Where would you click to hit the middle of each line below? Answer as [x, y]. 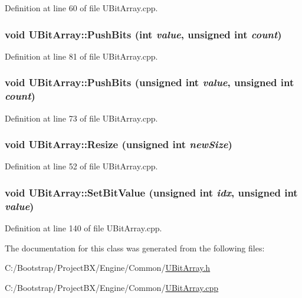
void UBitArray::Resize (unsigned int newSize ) [119, 144]
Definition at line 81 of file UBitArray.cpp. [81, 56]
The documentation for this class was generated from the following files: [135, 248]
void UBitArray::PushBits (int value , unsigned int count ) [143, 34]
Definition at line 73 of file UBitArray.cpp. [81, 118]
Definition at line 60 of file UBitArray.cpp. [81, 8]
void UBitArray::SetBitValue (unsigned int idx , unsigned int [151, 192]
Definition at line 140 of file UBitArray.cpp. [83, 228]
